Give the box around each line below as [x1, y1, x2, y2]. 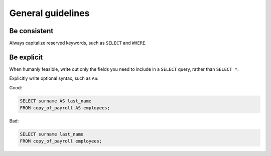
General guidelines [9, 8, 90, 19]
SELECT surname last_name [20, 131, 84, 137]
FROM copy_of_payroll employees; [20, 138, 102, 144]
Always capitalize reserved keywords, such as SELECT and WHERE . [9, 40, 147, 46]
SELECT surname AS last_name [20, 98, 92, 104]
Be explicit [9, 53, 43, 61]
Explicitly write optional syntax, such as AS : [9, 75, 99, 81]
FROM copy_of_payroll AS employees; [20, 105, 110, 111]
